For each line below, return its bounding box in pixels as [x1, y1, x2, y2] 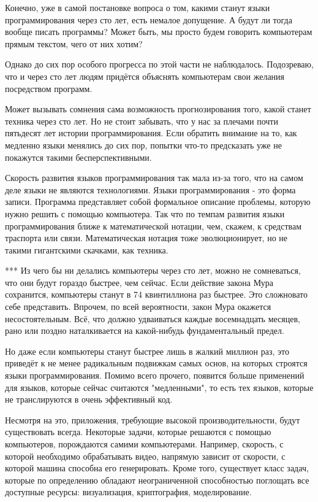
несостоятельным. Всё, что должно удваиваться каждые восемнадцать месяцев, [5, 312, 300, 325]
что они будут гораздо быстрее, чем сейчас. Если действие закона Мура [5, 276, 274, 288]
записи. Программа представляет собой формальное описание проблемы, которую [5, 195, 311, 208]
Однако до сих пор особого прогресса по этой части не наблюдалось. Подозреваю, [5, 58, 314, 71]
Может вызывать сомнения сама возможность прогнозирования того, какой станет [5, 102, 311, 115]
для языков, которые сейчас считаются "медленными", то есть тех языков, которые [5, 380, 314, 393]
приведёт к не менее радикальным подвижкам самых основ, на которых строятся [5, 357, 308, 369]
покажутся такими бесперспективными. [5, 150, 152, 163]
